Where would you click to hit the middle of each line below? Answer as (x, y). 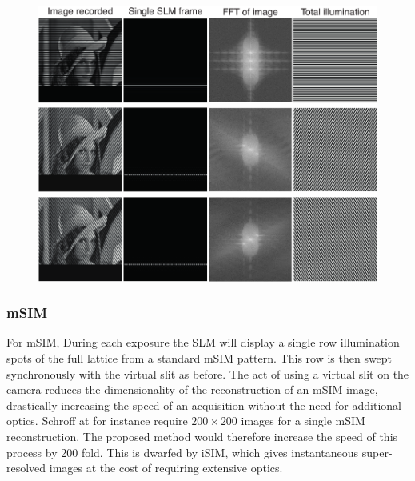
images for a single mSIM (303, 421)
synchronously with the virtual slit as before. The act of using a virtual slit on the (208, 373)
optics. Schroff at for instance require (97, 421)
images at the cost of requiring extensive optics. (166, 468)
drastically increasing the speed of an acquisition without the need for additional (204, 405)
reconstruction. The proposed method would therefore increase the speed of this (202, 436)
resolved (26, 468)
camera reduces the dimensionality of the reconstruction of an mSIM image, (192, 389)
